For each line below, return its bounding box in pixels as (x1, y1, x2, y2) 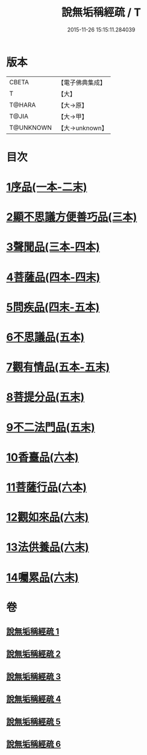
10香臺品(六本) (6, 450, 80, 464)
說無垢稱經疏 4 (6, 694, 61, 704)
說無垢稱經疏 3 (6, 671, 61, 682)
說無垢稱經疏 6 (6, 739, 61, 750)
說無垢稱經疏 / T (61, 5, 142, 19)
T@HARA (9, 101, 36, 109)
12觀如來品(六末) (6, 511, 89, 525)
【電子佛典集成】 (57, 78, 107, 87)
